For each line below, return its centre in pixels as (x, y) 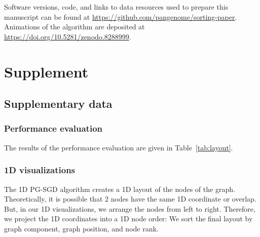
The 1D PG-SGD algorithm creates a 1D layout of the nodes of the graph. (120, 189)
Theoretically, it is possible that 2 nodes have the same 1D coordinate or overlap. (130, 199)
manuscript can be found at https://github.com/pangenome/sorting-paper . (121, 16)
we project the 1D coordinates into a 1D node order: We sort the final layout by (128, 219)
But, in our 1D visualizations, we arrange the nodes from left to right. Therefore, (130, 208)
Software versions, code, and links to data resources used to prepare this (116, 7)
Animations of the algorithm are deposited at (75, 27)
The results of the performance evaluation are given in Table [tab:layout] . (119, 147)
